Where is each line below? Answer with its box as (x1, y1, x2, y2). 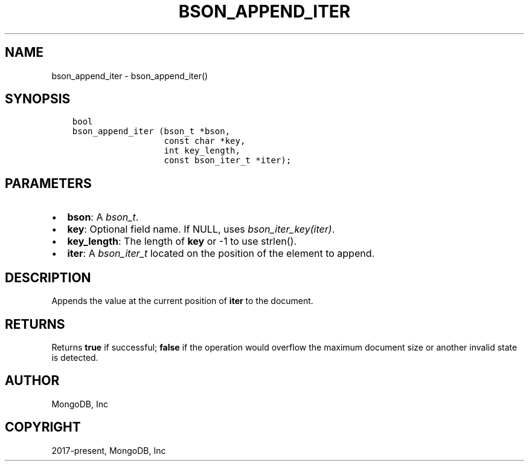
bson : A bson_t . (67, 211, 139, 224)
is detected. (51, 352, 98, 363)
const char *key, (164, 136, 246, 146)
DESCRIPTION (5, 270, 91, 285)
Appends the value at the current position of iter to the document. (51, 296, 313, 306)
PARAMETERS (5, 175, 92, 191)
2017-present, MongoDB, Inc (51, 445, 166, 456)
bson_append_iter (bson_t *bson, (72, 126, 231, 137)
